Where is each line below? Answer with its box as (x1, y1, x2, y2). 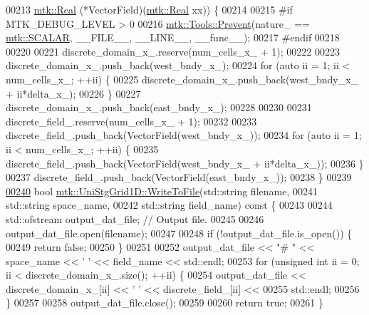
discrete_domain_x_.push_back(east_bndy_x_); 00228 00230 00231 (6, 100, 312, 115)
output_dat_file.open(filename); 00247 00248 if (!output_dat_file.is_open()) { (6, 225, 353, 240)
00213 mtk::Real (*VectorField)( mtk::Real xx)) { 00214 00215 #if (6, 2, 293, 16)
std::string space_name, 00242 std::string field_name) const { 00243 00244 (6, 197, 333, 212)
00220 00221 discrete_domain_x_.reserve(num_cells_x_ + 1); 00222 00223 (6, 43, 340, 58)
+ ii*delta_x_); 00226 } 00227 (6, 86, 141, 100)
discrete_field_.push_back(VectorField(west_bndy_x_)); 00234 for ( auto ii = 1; (6, 128, 362, 143)
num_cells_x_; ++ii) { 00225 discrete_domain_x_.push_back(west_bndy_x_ (6, 71, 359, 86)
